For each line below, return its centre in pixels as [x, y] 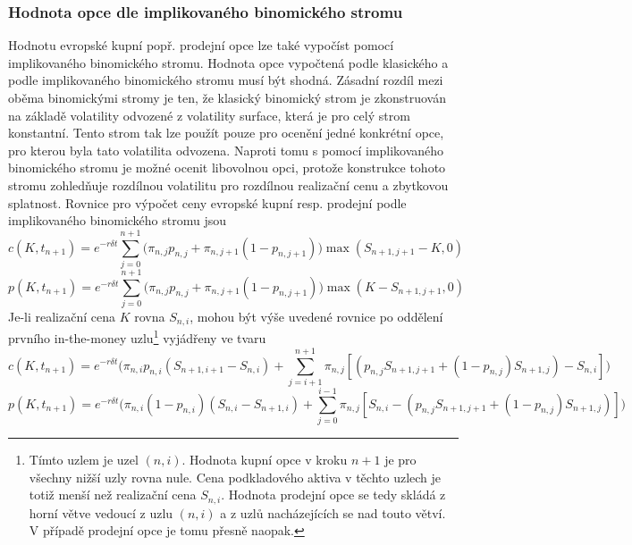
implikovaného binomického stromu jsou [118, 220]
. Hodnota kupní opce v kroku [265, 459]
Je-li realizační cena [62, 316]
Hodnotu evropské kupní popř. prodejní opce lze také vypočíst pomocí [201, 45]
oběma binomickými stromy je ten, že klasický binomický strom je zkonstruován [227, 97]
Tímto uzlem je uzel [84, 459]
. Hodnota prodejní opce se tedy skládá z [333, 495]
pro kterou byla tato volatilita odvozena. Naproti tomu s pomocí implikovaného [226, 150]
